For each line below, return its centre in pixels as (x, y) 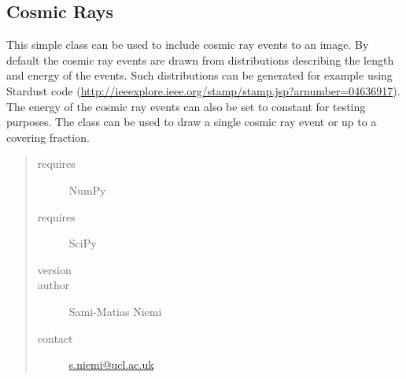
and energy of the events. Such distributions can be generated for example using (199, 75)
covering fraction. (48, 137)
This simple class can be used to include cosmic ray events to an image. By (188, 45)
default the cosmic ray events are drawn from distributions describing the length (200, 59)
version (54, 269)
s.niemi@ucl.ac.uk (111, 364)
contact (55, 338)
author (54, 285)
